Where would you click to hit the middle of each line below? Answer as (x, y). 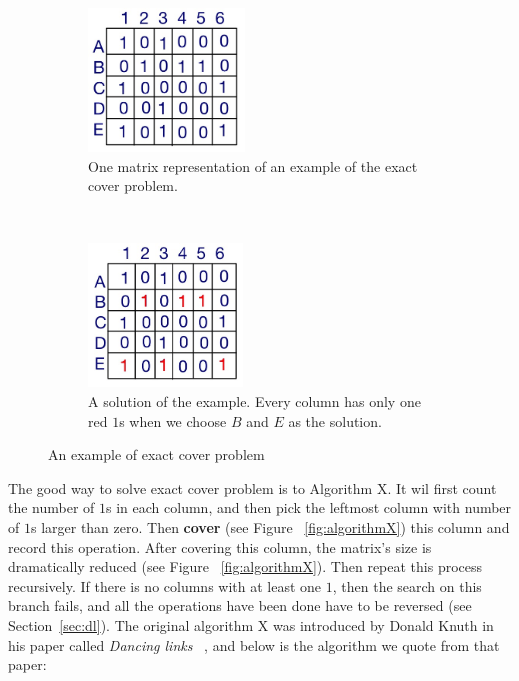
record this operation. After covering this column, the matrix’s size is (220, 546)
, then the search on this (407, 585)
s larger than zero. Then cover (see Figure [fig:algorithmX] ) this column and (270, 526)
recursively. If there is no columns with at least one (165, 585)
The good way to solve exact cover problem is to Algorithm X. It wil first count (252, 487)
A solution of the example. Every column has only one (254, 400)
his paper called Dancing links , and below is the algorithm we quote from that (254, 644)
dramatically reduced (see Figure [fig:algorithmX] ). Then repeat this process (245, 566)
